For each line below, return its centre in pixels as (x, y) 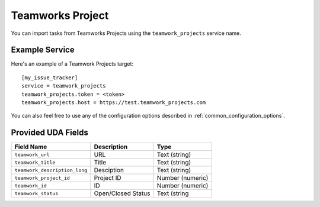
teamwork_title (35, 162)
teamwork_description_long (51, 170)
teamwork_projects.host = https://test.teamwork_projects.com (114, 103)
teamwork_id (31, 185)
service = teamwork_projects (64, 86)
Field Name (31, 147)
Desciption (109, 170)
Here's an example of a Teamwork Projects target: (72, 64)
